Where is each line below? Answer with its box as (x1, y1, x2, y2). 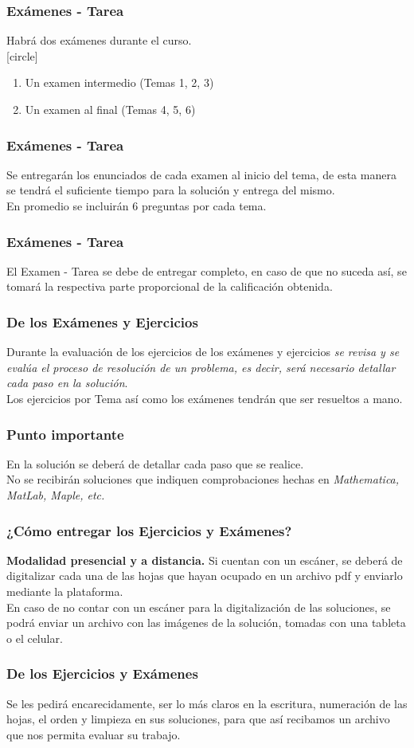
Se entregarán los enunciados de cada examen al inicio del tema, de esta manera (6, 166, 396, 182)
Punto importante (6, 424, 124, 444)
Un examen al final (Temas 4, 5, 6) (25, 101, 196, 117)
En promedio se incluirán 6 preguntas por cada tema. (6, 198, 267, 213)
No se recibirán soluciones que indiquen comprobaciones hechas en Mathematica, (6, 471, 400, 488)
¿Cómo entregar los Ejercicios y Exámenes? (6, 520, 292, 540)
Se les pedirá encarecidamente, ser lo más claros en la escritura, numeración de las (6, 695, 408, 711)
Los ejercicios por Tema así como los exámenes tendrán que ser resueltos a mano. (6, 390, 403, 406)
